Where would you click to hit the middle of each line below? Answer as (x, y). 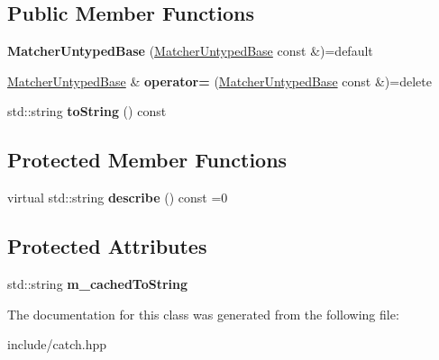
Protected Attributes (107, 246)
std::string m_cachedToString (98, 283)
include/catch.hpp (57, 344)
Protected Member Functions (147, 160)
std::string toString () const (87, 111)
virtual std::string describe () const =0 (118, 198)
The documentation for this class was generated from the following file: (203, 314)
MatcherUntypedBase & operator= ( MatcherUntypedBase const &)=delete (219, 81)
